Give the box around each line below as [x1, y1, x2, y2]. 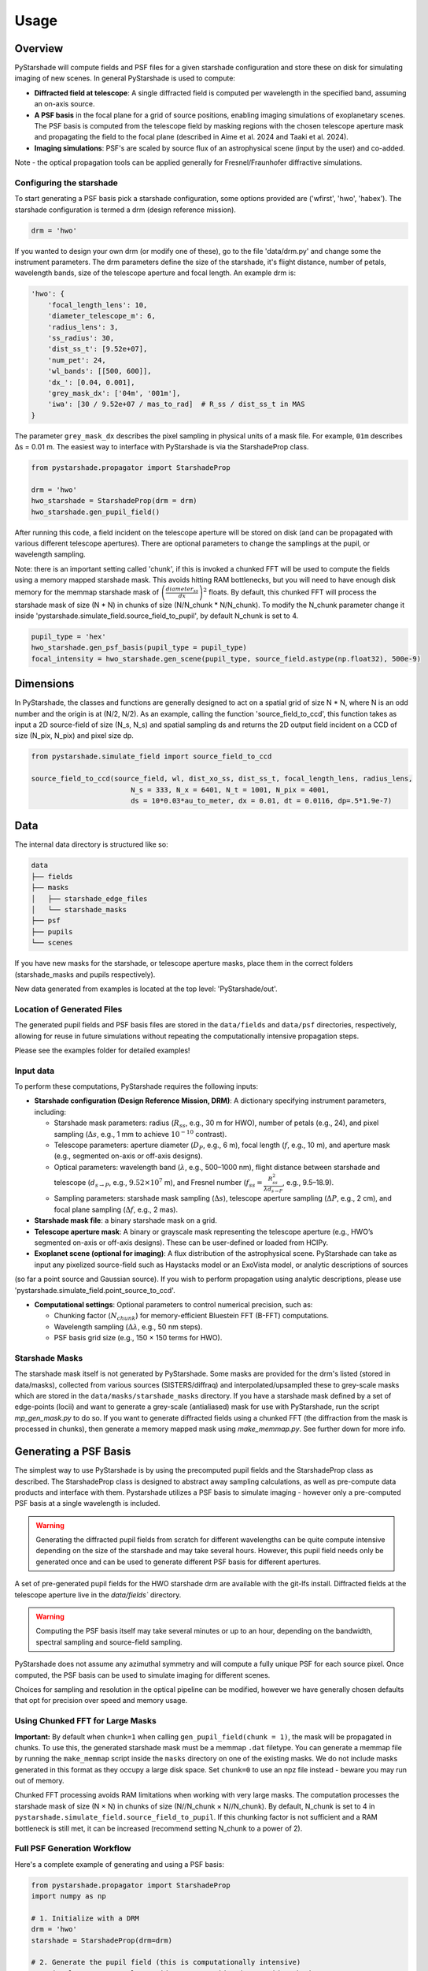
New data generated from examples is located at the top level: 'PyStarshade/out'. [14, 984, 279, 993]
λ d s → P [264, 1186, 283, 1194]
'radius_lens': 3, [47, 322, 119, 331]
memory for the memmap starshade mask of [14, 587, 160, 597]
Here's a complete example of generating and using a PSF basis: [14, 1859, 224, 1869]
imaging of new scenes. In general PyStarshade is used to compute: [14, 73, 236, 83]
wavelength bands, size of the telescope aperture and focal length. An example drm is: [14, 268, 297, 278]
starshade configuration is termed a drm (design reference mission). [14, 205, 236, 214]
